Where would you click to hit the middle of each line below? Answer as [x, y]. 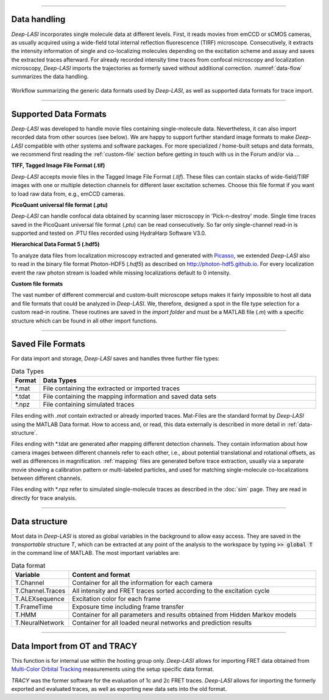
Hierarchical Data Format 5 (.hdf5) [55, 245]
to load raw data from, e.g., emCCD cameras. [68, 194]
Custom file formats [37, 284]
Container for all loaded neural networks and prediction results [162, 623]
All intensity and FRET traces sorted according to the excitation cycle [171, 591]
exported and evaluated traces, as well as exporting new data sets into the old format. [119, 688]
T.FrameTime [34, 607]
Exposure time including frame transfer [128, 607]
